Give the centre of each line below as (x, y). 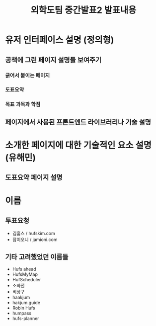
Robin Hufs (24, 308)
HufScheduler (27, 280)
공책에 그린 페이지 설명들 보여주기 (53, 60)
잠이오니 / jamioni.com (35, 240)
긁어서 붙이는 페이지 (28, 75)
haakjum (21, 297)
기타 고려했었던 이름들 (37, 257)
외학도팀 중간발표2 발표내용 (83, 10)
